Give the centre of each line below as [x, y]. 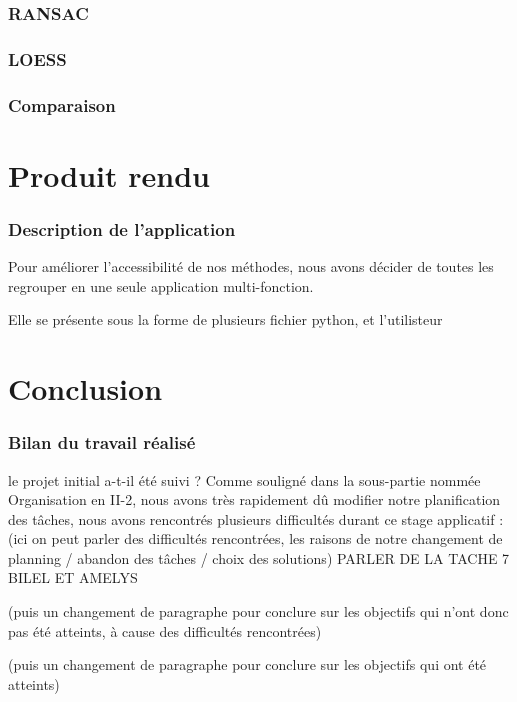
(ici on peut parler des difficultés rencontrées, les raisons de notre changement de [255, 538]
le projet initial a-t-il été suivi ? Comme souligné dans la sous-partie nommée [244, 479]
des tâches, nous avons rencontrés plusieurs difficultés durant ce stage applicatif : [256, 518]
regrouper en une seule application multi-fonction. [161, 285]
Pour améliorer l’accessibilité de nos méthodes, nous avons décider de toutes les [251, 266]
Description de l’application [122, 228]
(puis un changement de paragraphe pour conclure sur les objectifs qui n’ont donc [258, 611]
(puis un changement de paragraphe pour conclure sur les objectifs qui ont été [247, 664]
